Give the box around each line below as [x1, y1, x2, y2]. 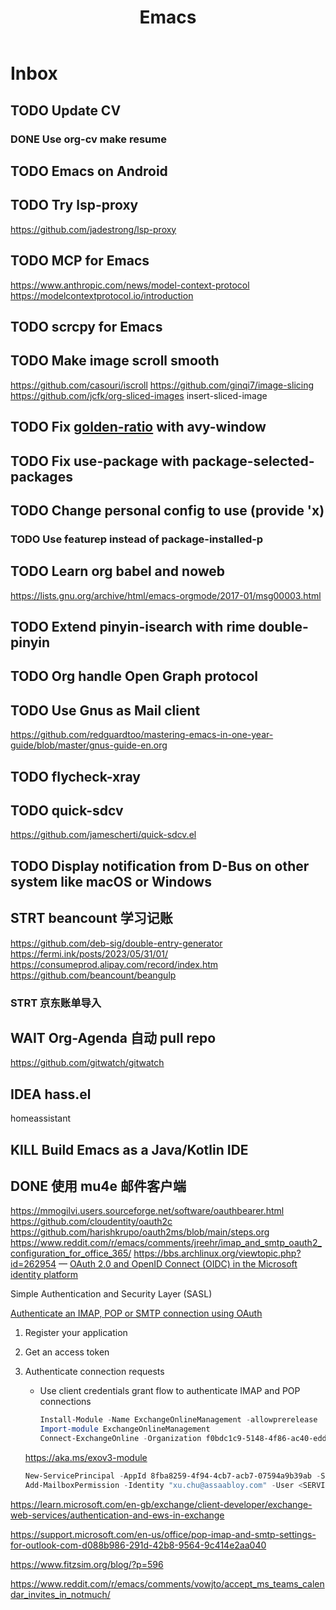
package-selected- [191, 452, 315, 470]
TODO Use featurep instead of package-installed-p [10, 532, 264, 546]
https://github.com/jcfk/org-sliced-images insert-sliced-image [10, 389, 268, 401]
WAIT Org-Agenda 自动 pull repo [10, 1029, 217, 1046]
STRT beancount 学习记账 [10, 910, 173, 927]
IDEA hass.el [10, 1086, 92, 1103]
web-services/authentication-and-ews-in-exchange [10, 1509, 225, 1521]
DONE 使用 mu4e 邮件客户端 [10, 1177, 187, 1195]
